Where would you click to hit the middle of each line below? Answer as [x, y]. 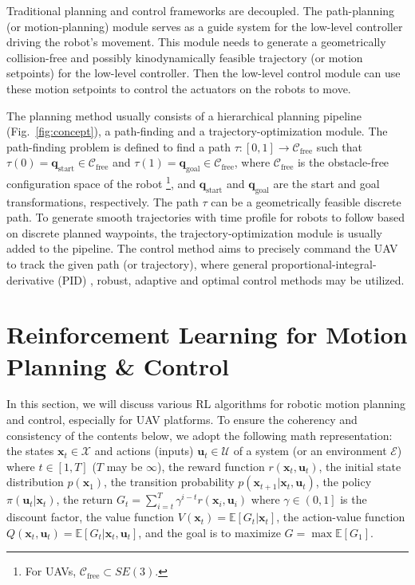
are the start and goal [326, 183]
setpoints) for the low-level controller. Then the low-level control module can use [204, 73]
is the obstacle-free [343, 162]
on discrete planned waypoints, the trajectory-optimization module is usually [195, 232]
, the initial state [360, 466]
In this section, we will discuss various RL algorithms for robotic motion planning [206, 404]
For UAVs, [51, 571]
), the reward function [211, 466]
